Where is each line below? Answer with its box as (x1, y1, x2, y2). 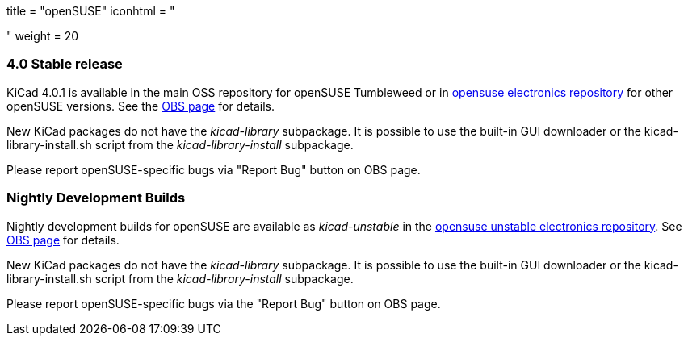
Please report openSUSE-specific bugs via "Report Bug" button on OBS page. (6, 162, 421, 177)
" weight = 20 (6, 29, 79, 43)
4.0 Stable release (6, 56, 123, 73)
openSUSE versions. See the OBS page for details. (6, 98, 275, 113)
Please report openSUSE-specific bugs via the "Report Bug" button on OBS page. (6, 296, 441, 311)
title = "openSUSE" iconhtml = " (6, 4, 175, 18)
